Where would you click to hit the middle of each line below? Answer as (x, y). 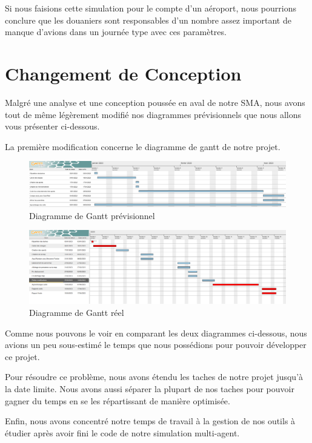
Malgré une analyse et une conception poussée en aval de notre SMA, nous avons (155, 102)
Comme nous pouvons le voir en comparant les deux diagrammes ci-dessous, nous (156, 333)
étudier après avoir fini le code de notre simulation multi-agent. (122, 432)
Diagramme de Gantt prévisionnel (92, 215)
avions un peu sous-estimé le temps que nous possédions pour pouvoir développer (156, 345)
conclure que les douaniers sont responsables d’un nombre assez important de (148, 20)
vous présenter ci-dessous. (52, 126)
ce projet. (22, 356)
